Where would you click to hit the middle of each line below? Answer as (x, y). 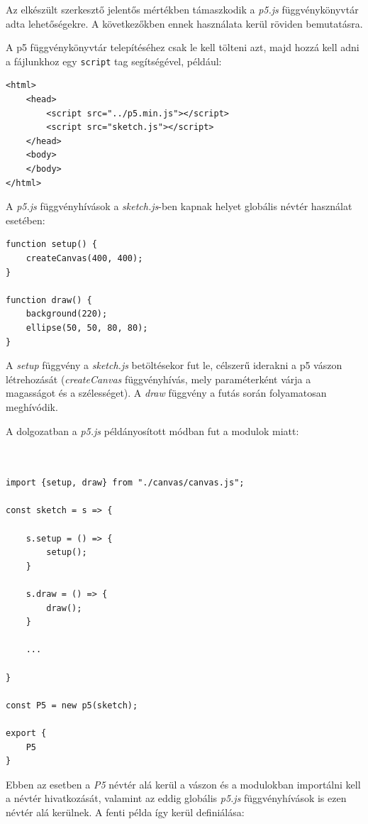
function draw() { (49, 300)
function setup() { (51, 245)
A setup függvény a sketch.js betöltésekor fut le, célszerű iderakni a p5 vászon (174, 365)
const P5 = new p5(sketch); (72, 705)
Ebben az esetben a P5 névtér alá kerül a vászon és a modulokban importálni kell (183, 784)
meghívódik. (32, 406)
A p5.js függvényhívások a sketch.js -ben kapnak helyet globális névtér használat (179, 206)
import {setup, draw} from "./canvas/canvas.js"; (125, 483)
